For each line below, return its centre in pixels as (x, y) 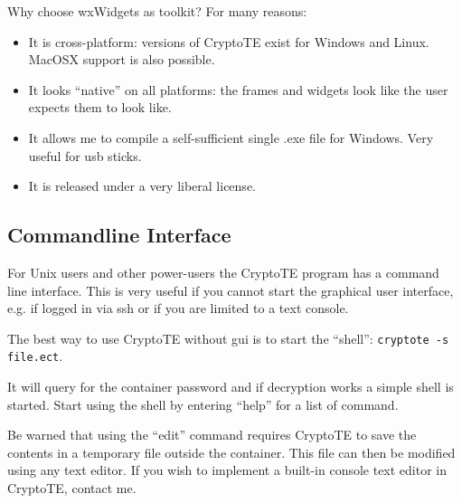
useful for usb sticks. (85, 155)
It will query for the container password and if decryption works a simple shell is (231, 387)
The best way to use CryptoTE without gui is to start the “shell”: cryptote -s (228, 338)
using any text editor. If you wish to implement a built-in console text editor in (227, 470)
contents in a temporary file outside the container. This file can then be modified (231, 452)
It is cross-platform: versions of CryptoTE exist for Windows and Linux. (229, 41)
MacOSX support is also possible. (122, 59)
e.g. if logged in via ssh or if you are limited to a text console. (178, 308)
